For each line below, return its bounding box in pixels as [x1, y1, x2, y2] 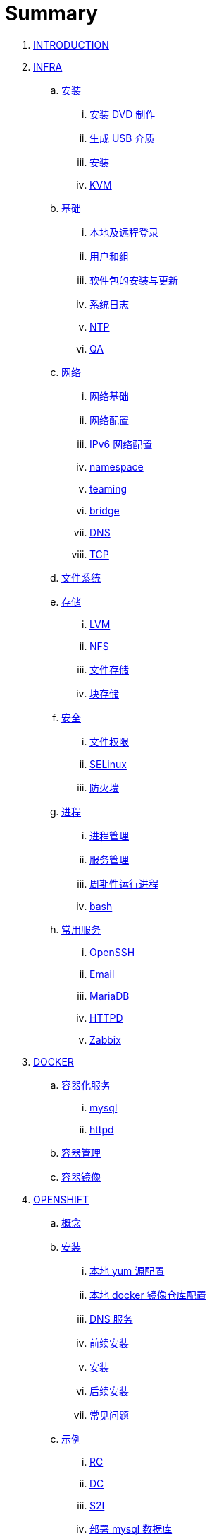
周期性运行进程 [89, 877, 158, 890]
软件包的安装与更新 [89, 273, 178, 286]
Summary [5, 1, 98, 25]
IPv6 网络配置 [89, 437, 153, 450]
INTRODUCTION [33, 38, 109, 51]
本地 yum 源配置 [89, 1264, 165, 1277]
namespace [89, 460, 144, 473]
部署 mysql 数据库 [89, 1522, 173, 1535]
